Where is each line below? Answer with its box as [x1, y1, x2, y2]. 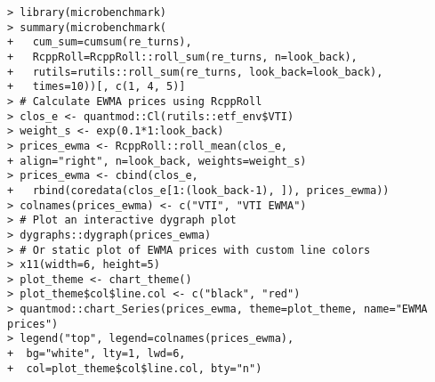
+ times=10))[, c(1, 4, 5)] [7, 80, 186, 93]
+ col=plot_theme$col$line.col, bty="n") [7, 362, 262, 375]
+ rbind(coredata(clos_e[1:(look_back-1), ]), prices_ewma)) [7, 183, 390, 197]
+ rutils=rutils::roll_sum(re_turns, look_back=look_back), [7, 65, 383, 78]
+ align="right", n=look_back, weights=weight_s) [7, 154, 307, 167]
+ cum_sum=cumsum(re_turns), [7, 36, 192, 49]
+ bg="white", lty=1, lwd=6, [7, 347, 186, 361]
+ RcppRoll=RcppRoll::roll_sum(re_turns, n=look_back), [7, 50, 358, 63]
